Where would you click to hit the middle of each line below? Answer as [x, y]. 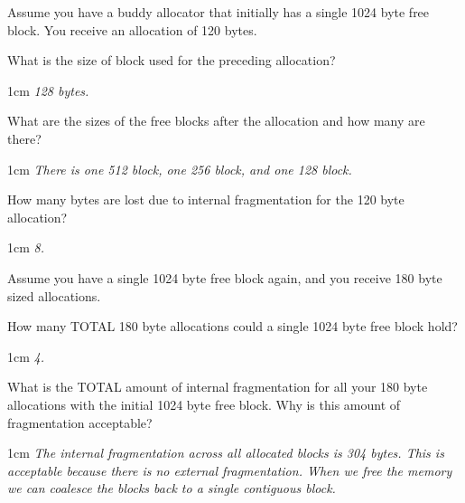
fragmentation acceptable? [80, 422]
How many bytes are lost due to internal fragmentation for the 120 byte [206, 199]
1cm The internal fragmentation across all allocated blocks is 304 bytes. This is [226, 453]
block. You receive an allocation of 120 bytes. [132, 29]
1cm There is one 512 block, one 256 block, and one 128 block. [180, 169]
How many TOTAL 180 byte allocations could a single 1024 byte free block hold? [232, 326]
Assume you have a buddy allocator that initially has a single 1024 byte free [219, 12]
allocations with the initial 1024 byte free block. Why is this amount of [204, 404]
